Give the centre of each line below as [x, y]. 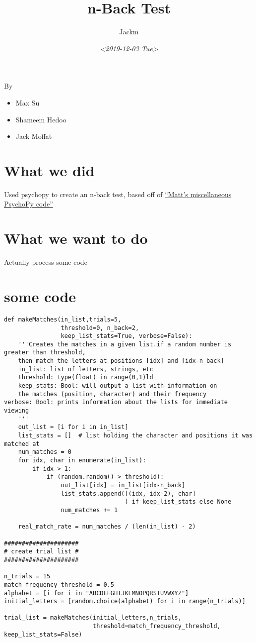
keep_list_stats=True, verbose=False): [127, 336]
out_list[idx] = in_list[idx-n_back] [123, 485]
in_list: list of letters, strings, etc [86, 369]
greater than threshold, [45, 353]
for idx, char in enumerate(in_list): [82, 460]
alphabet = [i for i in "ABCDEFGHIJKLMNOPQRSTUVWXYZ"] [96, 593]
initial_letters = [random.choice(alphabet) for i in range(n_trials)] [125, 601]
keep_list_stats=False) [43, 634]
